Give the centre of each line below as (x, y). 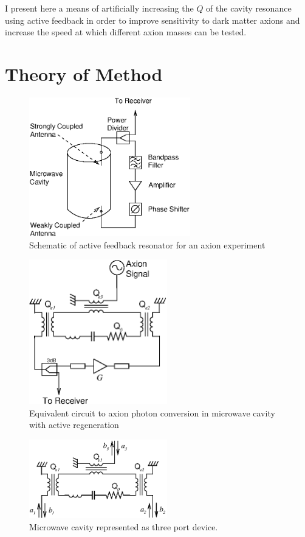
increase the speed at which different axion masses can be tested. (126, 32)
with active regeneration (74, 425)
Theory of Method (84, 73)
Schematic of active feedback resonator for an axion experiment (147, 244)
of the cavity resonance (249, 8)
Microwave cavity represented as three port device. (124, 527)
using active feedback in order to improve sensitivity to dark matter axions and (152, 20)
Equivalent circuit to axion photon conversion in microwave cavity (152, 412)
